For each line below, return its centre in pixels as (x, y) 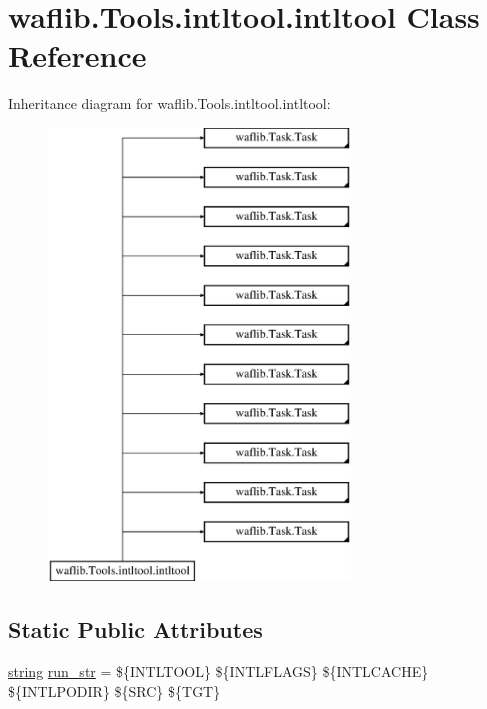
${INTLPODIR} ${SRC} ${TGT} (114, 690)
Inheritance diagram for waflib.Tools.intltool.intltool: (169, 103)
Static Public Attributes (135, 629)
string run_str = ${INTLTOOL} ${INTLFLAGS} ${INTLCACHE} (218, 671)
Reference (77, 55)
